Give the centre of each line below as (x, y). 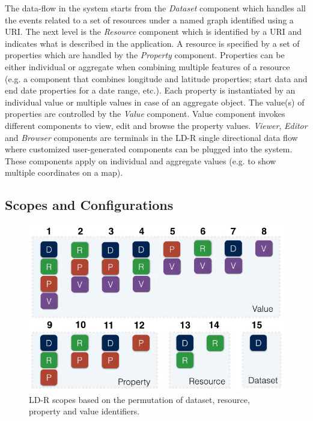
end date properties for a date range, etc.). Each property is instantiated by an (150, 90)
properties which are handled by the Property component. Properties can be (145, 55)
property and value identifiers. (84, 411)
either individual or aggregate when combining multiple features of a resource (147, 66)
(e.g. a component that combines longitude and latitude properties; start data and (156, 78)
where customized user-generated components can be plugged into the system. (149, 149)
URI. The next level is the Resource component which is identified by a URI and (153, 31)
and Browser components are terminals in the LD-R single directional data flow (151, 137)
